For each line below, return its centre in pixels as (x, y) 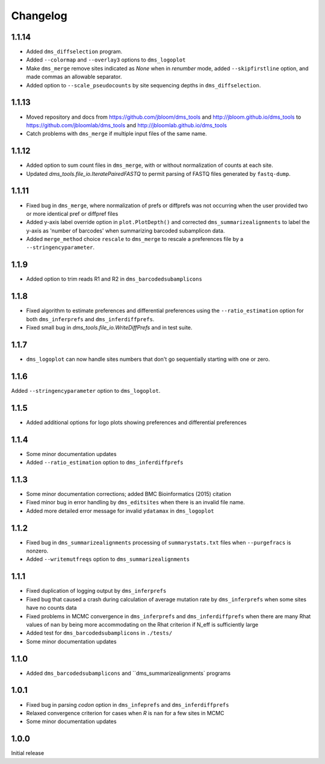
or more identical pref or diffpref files (72, 213)
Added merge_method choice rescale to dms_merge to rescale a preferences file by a (135, 239)
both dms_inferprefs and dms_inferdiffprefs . (90, 319)
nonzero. (37, 551)
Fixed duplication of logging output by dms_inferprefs (96, 591)
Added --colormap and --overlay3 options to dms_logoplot (106, 60)
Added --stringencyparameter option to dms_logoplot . (86, 390)
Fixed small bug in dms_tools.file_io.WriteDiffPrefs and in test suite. (109, 328)
